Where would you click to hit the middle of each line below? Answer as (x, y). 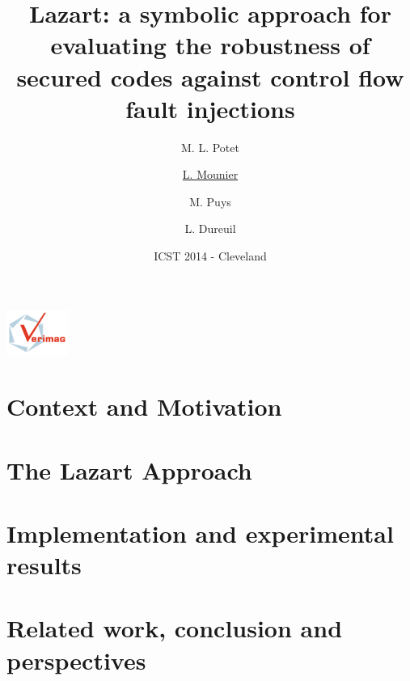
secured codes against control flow (210, 76)
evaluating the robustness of (210, 45)
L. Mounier (210, 174)
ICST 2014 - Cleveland (210, 256)
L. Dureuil (210, 228)
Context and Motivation (144, 406)
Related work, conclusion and (175, 628)
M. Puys (210, 201)
